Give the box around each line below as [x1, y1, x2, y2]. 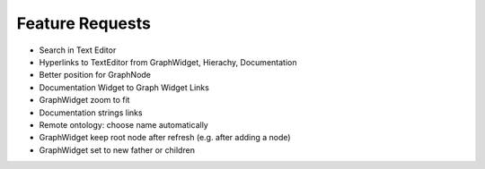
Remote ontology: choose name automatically [39, 119, 208, 130]
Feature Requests [16, 13, 152, 33]
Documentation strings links [39, 107, 143, 118]
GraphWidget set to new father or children [39, 144, 195, 156]
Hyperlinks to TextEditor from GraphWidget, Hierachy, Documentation [39, 56, 297, 67]
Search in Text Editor [39, 45, 117, 55]
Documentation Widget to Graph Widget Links [39, 81, 210, 93]
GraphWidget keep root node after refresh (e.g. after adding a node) [39, 132, 291, 143]
